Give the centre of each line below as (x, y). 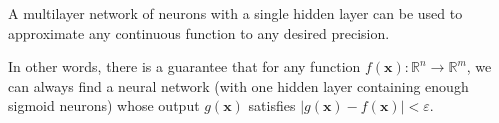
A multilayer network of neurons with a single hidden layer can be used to (235, 13)
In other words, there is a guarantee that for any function (184, 66)
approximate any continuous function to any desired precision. (199, 32)
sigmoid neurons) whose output (104, 105)
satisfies (272, 105)
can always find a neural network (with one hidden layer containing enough (238, 85)
